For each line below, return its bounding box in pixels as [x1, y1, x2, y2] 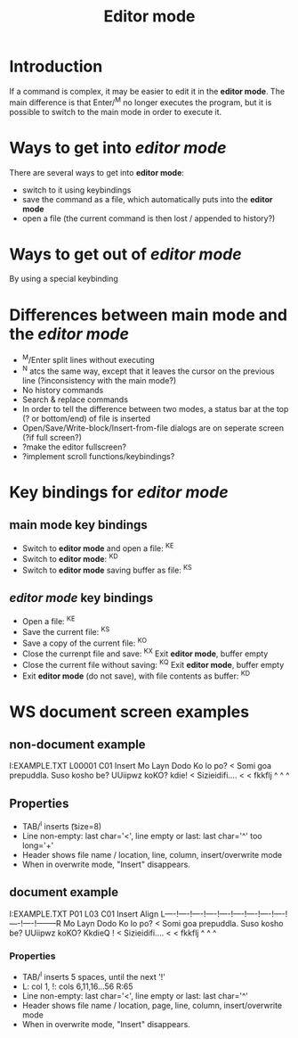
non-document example [9, 737, 146, 753]
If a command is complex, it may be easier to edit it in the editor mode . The [9, 86, 286, 96]
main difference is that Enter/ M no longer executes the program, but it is [9, 95, 272, 108]
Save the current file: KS [21, 625, 110, 637]
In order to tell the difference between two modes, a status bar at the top [21, 403, 289, 414]
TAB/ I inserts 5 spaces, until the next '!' [21, 970, 166, 982]
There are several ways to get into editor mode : [9, 167, 185, 177]
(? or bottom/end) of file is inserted [21, 413, 151, 424]
